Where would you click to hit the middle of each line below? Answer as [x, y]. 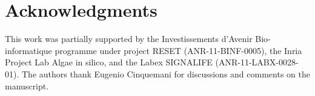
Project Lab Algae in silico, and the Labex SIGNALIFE [109, 62]
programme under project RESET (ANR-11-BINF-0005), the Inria [178, 50]
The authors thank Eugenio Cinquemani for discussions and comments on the [166, 73]
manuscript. [27, 85]
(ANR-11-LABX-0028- [257, 62]
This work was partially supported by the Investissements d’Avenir [129, 39]
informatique [28, 50]
